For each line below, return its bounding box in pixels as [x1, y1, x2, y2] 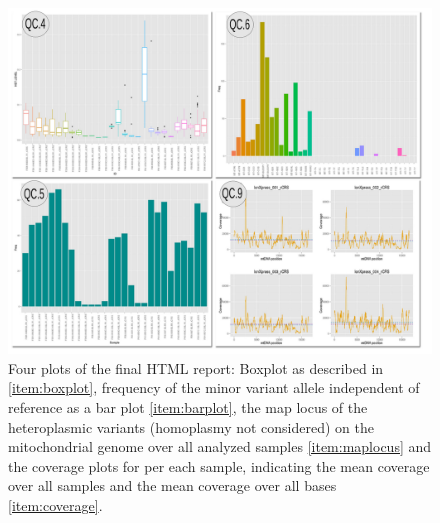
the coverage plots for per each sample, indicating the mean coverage [8, 455, 430, 476]
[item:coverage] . [8, 494, 103, 515]
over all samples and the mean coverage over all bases [8, 475, 337, 496]
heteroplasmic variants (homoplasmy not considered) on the [8, 416, 374, 437]
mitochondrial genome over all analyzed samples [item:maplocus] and [8, 436, 432, 457]
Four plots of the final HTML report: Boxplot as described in [8, 357, 384, 378]
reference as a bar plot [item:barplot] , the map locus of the [8, 396, 368, 417]
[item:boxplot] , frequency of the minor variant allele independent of [8, 377, 420, 398]
